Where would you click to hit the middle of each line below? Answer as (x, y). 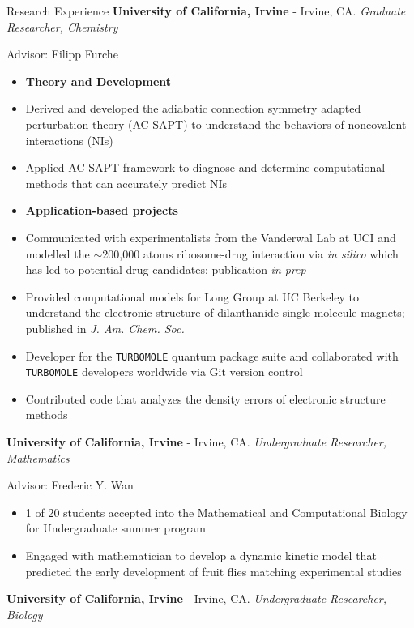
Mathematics (38, 457)
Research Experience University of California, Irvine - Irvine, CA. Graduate (206, 11)
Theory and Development (98, 81)
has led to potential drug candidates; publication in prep (166, 269)
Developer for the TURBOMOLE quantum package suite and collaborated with (212, 355)
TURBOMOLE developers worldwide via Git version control (164, 372)
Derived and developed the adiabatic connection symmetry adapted (193, 108)
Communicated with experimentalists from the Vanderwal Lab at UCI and (211, 237)
